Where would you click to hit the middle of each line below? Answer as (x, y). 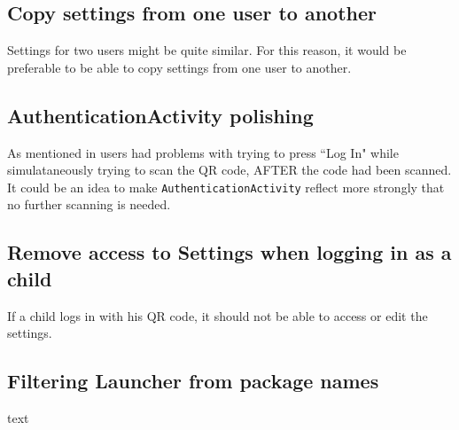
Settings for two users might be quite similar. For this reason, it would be (207, 50)
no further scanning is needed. (89, 204)
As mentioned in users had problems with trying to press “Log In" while (203, 152)
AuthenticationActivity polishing (160, 115)
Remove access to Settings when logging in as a (229, 252)
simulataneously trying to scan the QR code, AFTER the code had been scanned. (229, 170)
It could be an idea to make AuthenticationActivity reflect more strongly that (226, 187)
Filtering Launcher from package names (193, 381)
